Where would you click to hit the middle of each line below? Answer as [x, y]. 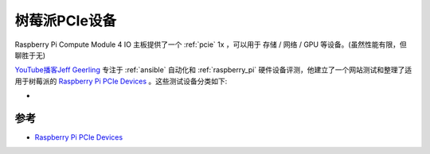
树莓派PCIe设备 [66, 21]
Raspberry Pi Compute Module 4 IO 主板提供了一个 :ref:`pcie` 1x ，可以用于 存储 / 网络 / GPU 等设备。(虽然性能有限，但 [211, 44]
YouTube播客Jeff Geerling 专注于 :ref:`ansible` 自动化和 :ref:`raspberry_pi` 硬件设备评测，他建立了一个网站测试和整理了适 [213, 70]
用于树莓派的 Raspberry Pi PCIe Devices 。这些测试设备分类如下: [121, 81]
